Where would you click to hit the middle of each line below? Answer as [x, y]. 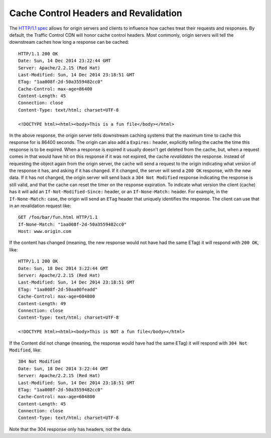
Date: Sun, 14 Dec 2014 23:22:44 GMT [65, 61]
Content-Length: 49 [42, 303]
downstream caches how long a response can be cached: [69, 42]
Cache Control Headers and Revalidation [96, 13]
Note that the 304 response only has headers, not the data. [71, 429]
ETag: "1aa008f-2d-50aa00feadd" [58, 289]
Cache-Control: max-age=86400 [55, 89]
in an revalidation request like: [40, 206]
